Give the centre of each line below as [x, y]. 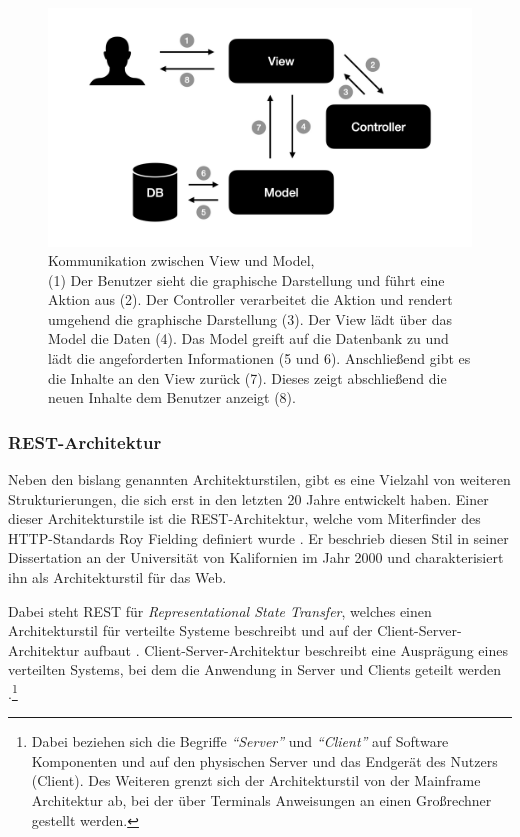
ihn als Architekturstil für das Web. [117, 577]
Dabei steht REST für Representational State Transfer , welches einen [220, 610]
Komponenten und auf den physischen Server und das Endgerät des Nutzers [264, 760]
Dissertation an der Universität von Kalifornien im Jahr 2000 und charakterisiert [256, 557]
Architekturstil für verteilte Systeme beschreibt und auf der [190, 630]
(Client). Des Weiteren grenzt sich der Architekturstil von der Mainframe [256, 780]
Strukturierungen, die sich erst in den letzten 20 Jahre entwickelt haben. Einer [248, 498]
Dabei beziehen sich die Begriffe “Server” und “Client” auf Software [240, 741]
